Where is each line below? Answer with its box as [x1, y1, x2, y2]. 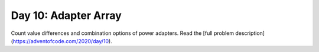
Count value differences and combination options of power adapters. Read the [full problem [11, 30, 235, 37]
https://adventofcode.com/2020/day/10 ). [12, 37, 112, 44]
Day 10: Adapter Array [11, 9, 122, 22]
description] [235, 30, 265, 37]
